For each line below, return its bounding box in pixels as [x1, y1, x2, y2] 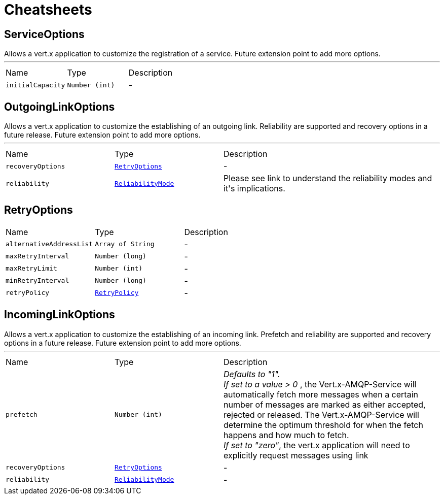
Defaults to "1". [224, 369, 280, 379]
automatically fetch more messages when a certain [224, 389, 418, 400]
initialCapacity [6, 81, 65, 89]
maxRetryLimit [6, 264, 57, 273]
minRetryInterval [6, 277, 69, 285]
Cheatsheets [4, 1, 92, 18]
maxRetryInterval [6, 252, 69, 260]
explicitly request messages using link [224, 450, 368, 460]
